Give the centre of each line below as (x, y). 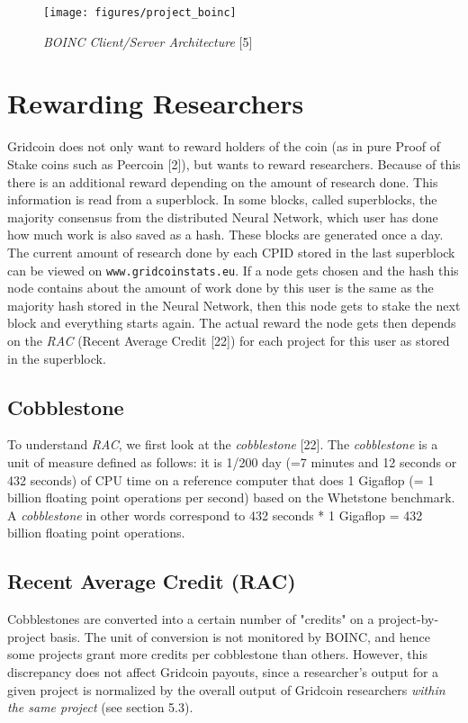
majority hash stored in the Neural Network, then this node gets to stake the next (234, 305)
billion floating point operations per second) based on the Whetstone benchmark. (231, 497)
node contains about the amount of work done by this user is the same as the (220, 288)
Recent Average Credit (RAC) (152, 581)
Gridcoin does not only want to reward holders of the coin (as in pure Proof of (224, 146)
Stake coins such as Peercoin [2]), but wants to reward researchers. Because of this (234, 163)
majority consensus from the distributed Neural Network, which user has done (223, 217)
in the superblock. (57, 358)
